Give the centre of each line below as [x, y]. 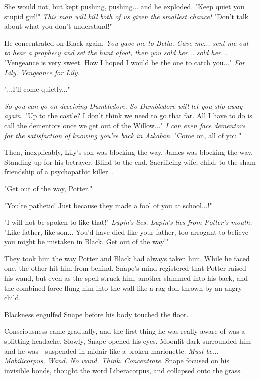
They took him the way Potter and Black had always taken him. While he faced [127, 258]
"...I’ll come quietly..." [37, 89]
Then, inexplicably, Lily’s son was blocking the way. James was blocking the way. [129, 152]
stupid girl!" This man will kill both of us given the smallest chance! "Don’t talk [127, 16]
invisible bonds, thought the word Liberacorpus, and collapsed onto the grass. [123, 370]
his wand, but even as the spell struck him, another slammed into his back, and [126, 278]
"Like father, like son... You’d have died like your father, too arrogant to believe [126, 232]
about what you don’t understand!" [58, 26]
